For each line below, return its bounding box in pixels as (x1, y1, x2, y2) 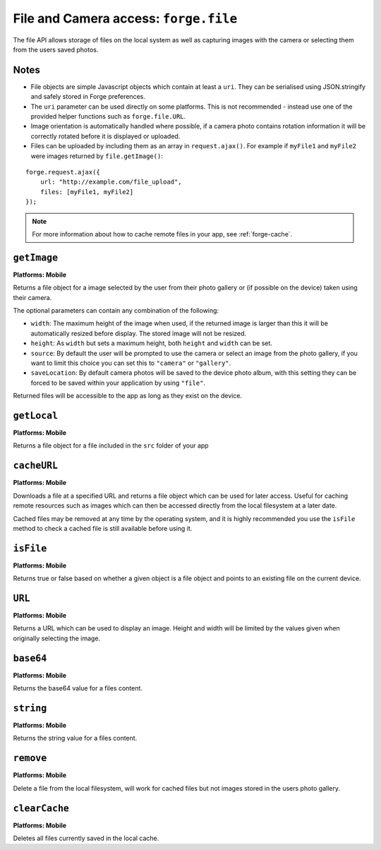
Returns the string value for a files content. (13, 734, 138, 743)
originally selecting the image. (13, 634, 101, 642)
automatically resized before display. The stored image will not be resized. (30, 329, 247, 337)
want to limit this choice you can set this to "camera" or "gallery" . (30, 359, 231, 367)
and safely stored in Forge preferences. (30, 92, 146, 101)
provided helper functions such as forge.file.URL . (30, 112, 186, 121)
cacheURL (13, 460, 59, 472)
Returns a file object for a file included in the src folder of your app (13, 441, 209, 450)
